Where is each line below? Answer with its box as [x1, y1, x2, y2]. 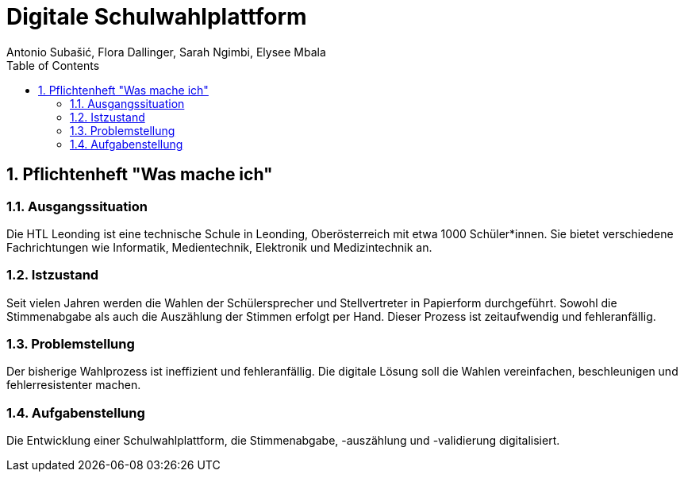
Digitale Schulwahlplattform [6, 3, 307, 30]
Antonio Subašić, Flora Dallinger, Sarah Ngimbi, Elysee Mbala [6, 44, 326, 59]
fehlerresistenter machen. [6, 378, 141, 392]
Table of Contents [6, 58, 100, 72]
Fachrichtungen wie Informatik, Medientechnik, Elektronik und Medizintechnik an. [6, 240, 432, 254]
